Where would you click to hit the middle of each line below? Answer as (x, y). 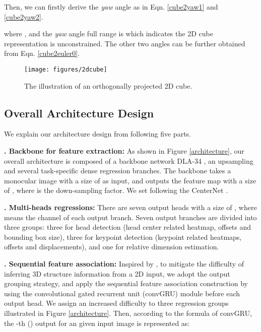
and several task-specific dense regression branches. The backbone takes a (118, 171)
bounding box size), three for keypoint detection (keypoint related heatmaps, (123, 237)
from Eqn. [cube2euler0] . (42, 53)
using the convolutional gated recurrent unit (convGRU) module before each (122, 293)
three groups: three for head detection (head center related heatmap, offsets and (128, 227)
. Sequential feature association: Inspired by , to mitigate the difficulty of (124, 263)
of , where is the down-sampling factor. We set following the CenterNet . (116, 190)
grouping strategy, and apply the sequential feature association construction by (126, 283)
